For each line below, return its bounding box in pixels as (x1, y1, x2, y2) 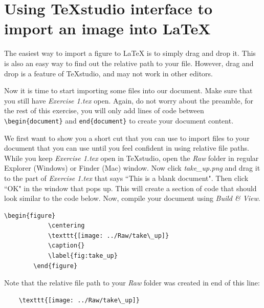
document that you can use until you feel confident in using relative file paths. (4, 142, 250, 153)
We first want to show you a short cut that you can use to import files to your (4, 132, 250, 143)
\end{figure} (33, 262, 78, 270)
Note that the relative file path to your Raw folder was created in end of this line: (4, 277, 260, 288)
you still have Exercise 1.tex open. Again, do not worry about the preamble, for (4, 95, 253, 106)
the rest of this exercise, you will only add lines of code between (4, 105, 204, 116)
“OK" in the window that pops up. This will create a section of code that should (4, 182, 257, 193)
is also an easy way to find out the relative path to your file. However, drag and (4, 57, 254, 68)
